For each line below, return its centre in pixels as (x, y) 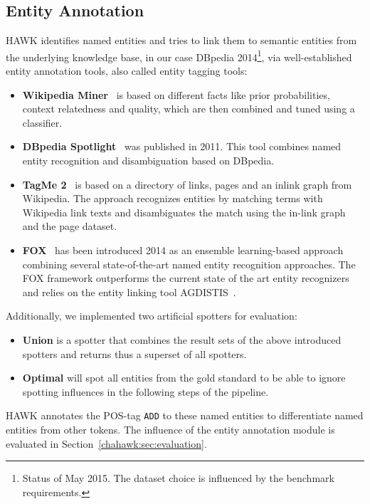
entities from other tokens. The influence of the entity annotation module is (170, 429)
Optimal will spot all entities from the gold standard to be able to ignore (184, 378)
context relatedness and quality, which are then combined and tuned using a (189, 109)
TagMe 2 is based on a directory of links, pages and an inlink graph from (187, 184)
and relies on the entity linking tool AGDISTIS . (129, 292)
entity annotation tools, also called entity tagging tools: (127, 71)
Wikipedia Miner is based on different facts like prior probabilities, (176, 94)
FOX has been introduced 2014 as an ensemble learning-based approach (183, 250)
